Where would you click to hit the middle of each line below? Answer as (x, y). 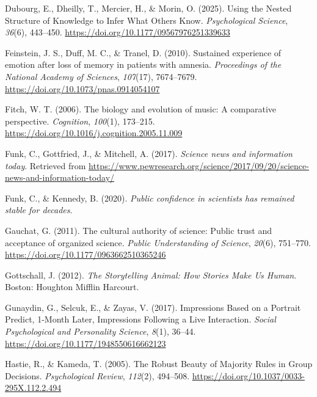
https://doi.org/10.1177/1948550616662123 (86, 343)
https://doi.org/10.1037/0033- (248, 375)
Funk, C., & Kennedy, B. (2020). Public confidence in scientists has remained (150, 198)
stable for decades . (39, 210)
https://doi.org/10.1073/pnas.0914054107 (82, 88)
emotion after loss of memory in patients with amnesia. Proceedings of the (143, 64)
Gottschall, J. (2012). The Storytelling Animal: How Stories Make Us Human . (151, 275)
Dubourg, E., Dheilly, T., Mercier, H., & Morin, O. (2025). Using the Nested (148, 8)
